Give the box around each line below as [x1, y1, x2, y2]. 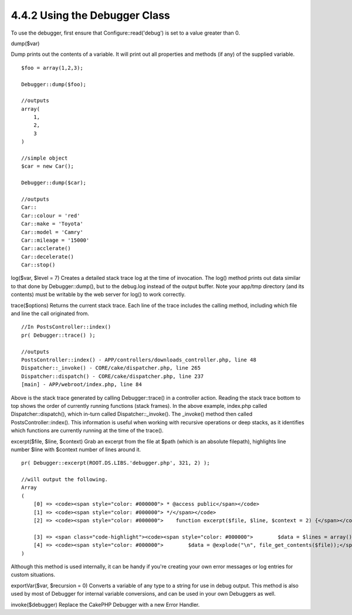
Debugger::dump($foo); [21, 81, 87, 87]
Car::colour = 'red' [21, 212, 80, 219]
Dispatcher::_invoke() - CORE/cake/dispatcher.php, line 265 [21, 364, 201, 371]
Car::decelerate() [21, 253, 75, 260]
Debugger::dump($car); [21, 180, 87, 186]
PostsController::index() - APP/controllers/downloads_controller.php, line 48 [21, 357, 256, 363]
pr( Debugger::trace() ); [21, 332, 96, 339]
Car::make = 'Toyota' [21, 221, 83, 227]
